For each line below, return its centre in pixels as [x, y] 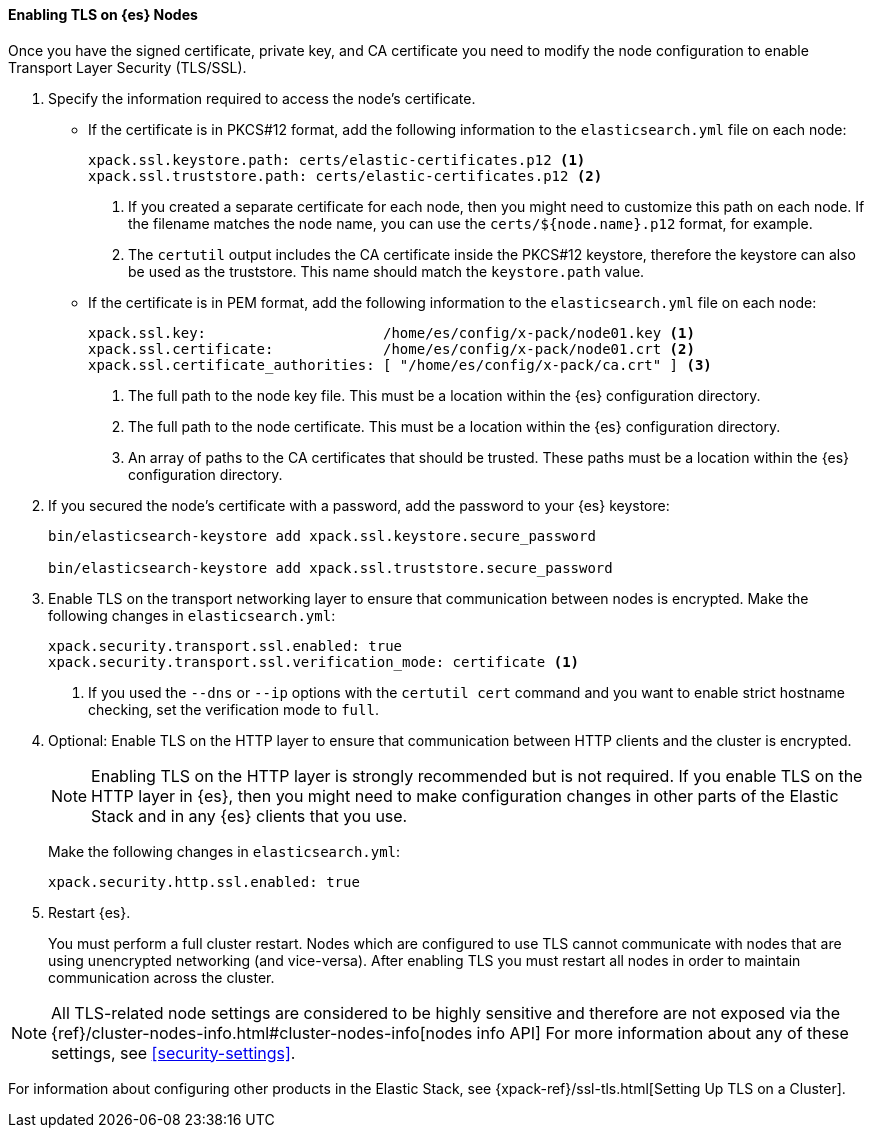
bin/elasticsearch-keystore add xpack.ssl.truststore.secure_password [330, 567]
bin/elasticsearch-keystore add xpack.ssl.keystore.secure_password [322, 535]
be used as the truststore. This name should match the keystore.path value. [386, 271]
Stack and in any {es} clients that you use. [249, 815]
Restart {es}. [89, 912]
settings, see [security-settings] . [173, 1052]
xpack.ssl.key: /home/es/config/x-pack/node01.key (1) [391, 332]
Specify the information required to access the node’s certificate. [262, 98]
